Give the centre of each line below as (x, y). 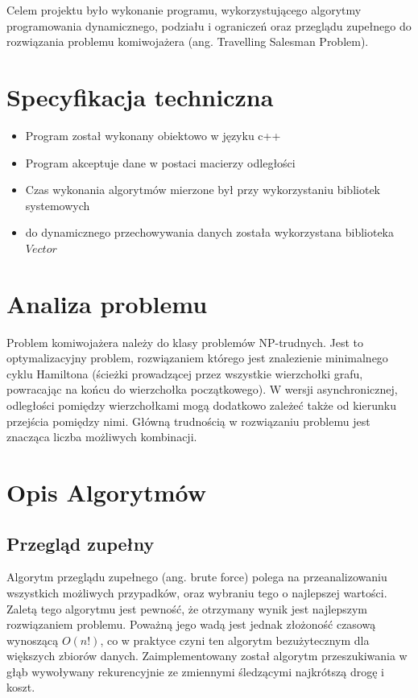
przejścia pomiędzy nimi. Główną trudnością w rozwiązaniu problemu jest (188, 421)
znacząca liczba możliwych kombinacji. (102, 437)
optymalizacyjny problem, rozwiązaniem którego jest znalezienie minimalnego (197, 358)
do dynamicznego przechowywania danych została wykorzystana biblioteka (210, 232)
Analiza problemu (107, 303)
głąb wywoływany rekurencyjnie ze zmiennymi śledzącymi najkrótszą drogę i (195, 671)
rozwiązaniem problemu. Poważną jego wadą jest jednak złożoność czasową (191, 624)
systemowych (58, 205)
